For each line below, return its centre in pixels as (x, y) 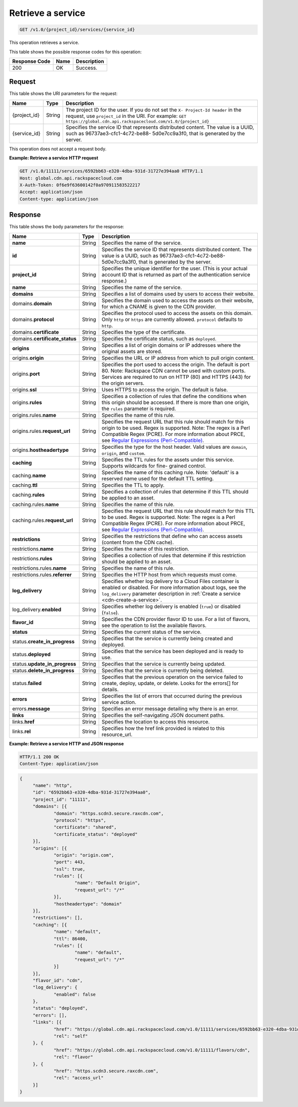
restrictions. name (33, 549)
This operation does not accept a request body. (58, 149)
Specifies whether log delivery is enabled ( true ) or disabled (171, 606)
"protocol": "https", (80, 820)
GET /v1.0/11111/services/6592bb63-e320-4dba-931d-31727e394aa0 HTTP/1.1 (111, 171)
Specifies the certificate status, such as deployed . (159, 338)
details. (110, 689)
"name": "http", (52, 785)
